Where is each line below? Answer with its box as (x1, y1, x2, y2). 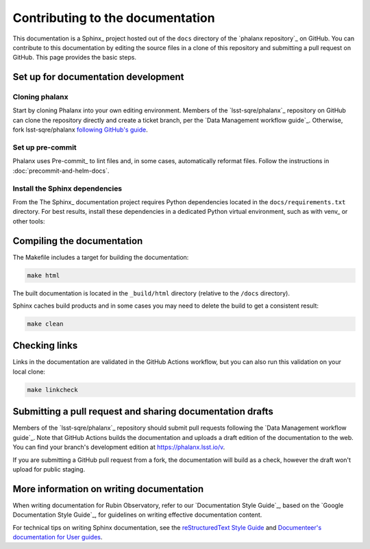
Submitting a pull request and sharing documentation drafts (12, 406, 273, 417)
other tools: (12, 217, 45, 225)
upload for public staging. (12, 465, 86, 473)
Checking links (12, 340, 78, 352)
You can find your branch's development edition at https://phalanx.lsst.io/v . (12, 443, 225, 452)
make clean (27, 319, 64, 328)
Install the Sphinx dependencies (12, 184, 123, 193)
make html (27, 271, 60, 279)
